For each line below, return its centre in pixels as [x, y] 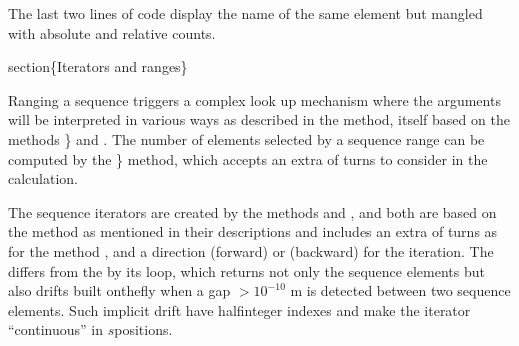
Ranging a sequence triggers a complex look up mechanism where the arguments [254, 99]
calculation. [43, 178]
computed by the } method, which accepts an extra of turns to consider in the [248, 158]
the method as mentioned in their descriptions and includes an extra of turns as [253, 231]
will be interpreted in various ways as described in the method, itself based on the [259, 119]
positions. [143, 329]
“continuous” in [55, 329]
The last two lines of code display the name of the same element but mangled [245, 13]
